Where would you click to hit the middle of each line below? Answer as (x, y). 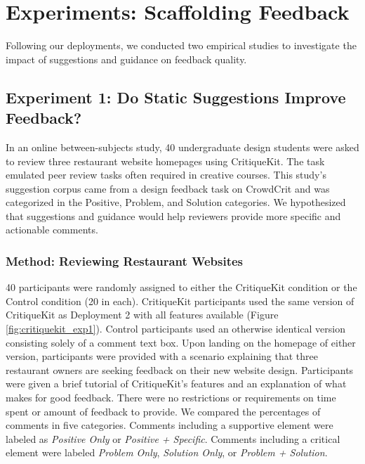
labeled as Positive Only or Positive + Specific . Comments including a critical (173, 438)
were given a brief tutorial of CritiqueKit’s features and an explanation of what (176, 384)
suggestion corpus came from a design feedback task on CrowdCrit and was (168, 188)
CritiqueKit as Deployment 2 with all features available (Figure (142, 315)
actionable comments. (52, 230)
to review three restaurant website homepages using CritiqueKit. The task (165, 161)
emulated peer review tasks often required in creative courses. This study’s (166, 175)
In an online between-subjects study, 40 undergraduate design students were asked (182, 147)
